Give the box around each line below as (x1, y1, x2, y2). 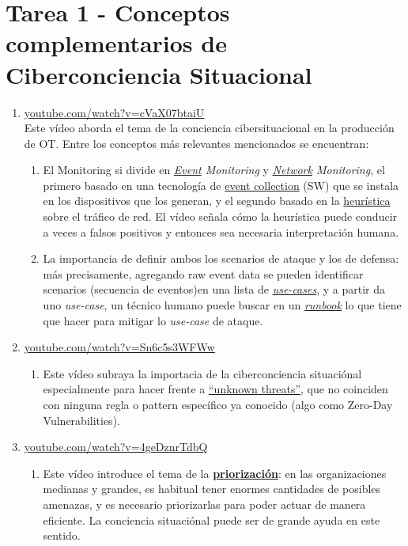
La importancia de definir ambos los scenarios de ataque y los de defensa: (43, 250, 399, 267)
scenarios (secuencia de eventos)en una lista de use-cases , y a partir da (43, 281, 385, 298)
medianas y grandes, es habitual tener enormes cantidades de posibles (43, 480, 381, 497)
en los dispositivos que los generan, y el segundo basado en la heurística (43, 192, 391, 209)
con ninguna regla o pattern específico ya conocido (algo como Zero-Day (43, 396, 393, 412)
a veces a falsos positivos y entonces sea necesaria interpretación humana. (43, 223, 399, 240)
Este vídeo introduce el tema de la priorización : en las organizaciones (43, 464, 387, 481)
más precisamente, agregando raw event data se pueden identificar (43, 265, 364, 282)
